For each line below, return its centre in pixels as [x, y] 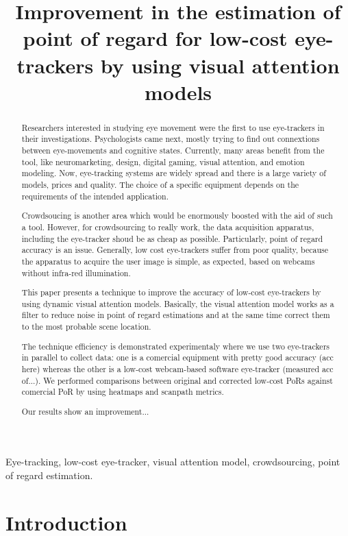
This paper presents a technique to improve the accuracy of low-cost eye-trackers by [171, 292]
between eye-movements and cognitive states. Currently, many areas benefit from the [173, 150]
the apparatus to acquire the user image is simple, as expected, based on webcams [168, 261]
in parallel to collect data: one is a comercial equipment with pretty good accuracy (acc [177, 357]
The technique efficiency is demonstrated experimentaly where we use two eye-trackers [175, 346]
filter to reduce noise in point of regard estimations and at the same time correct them [176, 315]
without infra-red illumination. [76, 272]
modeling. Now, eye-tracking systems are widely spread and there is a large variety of [174, 173]
